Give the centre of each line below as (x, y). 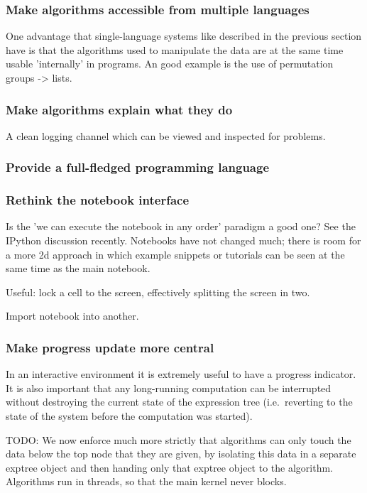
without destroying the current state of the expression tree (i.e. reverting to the (179, 402)
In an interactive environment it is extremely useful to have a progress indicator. (181, 374)
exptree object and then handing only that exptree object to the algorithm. (169, 467)
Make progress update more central (110, 347)
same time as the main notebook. (78, 268)
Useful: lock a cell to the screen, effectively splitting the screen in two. (158, 292)
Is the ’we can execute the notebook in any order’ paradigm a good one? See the (181, 226)
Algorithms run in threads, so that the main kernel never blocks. (146, 481)
